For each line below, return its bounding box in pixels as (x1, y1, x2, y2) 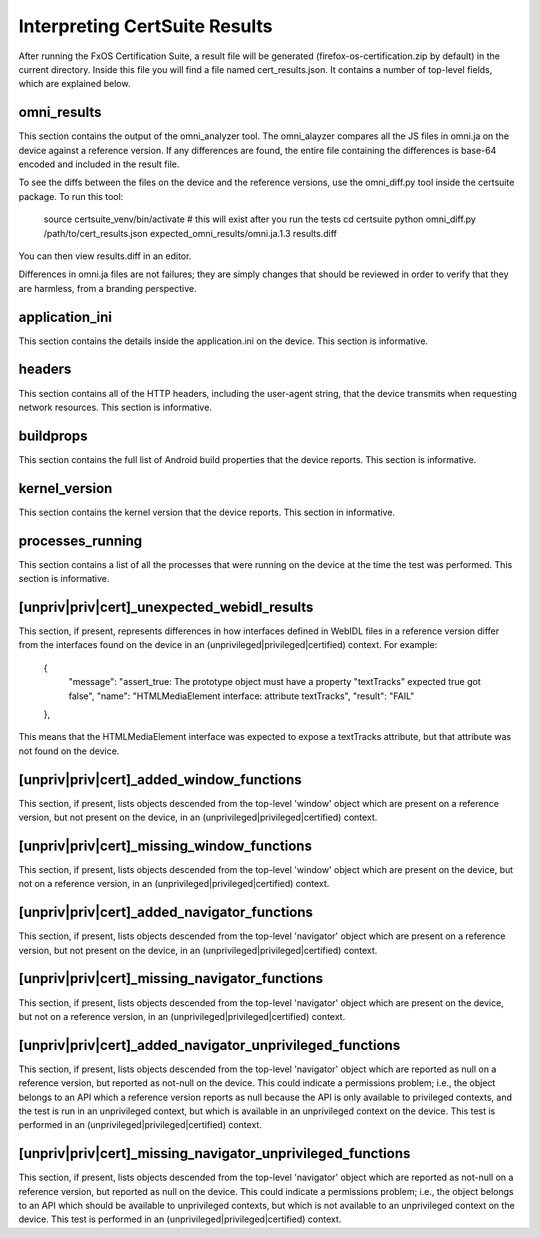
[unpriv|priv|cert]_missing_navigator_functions (18, 970, 324, 987)
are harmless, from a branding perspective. (18, 282, 197, 294)
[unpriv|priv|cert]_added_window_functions (18, 771, 302, 788)
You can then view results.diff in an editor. (18, 250, 192, 262)
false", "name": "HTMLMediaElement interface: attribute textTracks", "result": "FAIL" (68, 690, 415, 702)
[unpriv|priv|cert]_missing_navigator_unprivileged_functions (18, 1145, 411, 1162)
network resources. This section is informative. (18, 401, 212, 413)
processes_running (18, 532, 143, 549)
